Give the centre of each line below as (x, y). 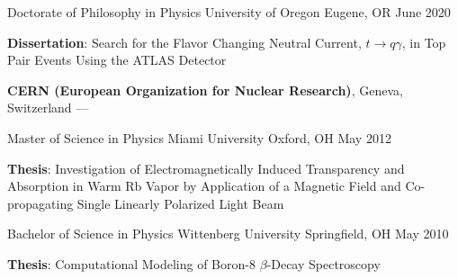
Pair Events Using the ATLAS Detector (117, 60)
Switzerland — (48, 108)
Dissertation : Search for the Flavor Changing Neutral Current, (184, 42)
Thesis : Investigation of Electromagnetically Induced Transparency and (206, 168)
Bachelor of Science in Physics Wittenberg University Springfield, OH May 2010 (228, 234)
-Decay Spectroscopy (323, 263)
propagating (40, 203)
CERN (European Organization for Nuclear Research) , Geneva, (205, 90)
